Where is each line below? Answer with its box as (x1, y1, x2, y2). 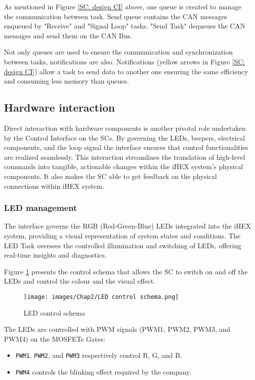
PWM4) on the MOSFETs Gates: (4, 333, 105, 344)
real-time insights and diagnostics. (4, 250, 107, 260)
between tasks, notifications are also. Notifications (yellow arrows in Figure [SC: (4, 56, 245, 66)
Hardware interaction (4, 100, 115, 115)
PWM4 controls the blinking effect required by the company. (15, 366, 191, 377)
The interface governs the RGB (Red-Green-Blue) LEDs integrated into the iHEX (4, 221, 251, 231)
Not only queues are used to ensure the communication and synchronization (4, 47, 233, 57)
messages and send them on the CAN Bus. (4, 30, 132, 40)
